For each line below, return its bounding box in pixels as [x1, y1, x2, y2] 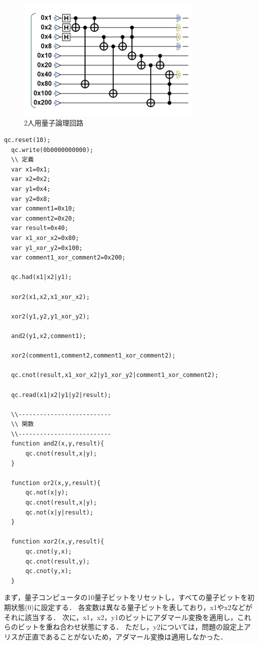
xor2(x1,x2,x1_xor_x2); [11, 293, 90, 300]
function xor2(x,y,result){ [11, 538, 104, 545]
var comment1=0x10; [11, 205, 76, 212]
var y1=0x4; [11, 185, 51, 193]
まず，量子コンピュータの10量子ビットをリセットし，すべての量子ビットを [4, 592, 248, 602]
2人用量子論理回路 [24, 117, 83, 128]
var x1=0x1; [11, 165, 51, 173]
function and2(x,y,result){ [11, 440, 104, 447]
